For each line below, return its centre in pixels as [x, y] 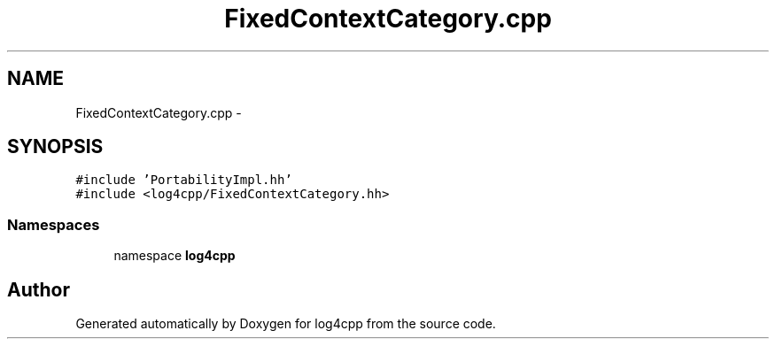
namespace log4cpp [175, 256]
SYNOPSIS [55, 147]
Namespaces [54, 224]
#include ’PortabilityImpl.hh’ [184, 180]
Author [39, 289]
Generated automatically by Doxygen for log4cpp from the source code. [286, 324]
